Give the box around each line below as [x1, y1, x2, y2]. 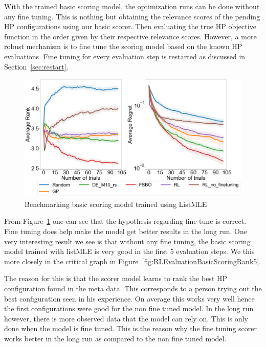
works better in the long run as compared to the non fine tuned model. [4, 333, 227, 343]
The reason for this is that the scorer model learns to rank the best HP [4, 273, 228, 284]
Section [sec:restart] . [4, 61, 69, 72]
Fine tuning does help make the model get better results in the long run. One [4, 225, 247, 236]
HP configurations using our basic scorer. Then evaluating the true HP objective [4, 21, 256, 32]
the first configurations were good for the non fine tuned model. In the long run [4, 303, 254, 314]
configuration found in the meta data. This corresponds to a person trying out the [4, 283, 262, 293]
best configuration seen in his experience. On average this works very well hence [4, 293, 255, 304]
